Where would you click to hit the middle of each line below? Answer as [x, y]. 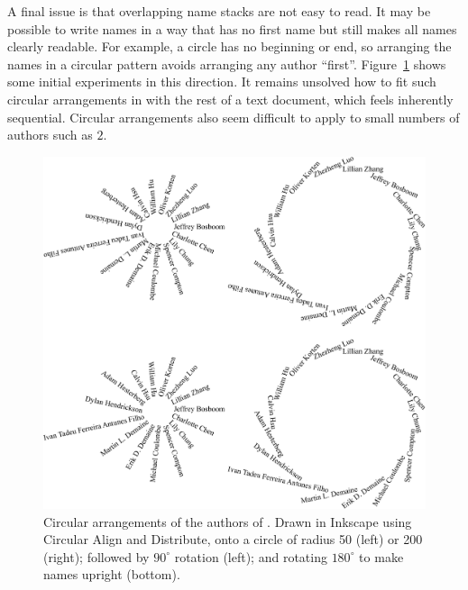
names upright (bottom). [112, 574]
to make [381, 556]
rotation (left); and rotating [251, 556]
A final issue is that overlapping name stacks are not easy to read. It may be [219, 11]
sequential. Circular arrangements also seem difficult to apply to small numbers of [234, 117]
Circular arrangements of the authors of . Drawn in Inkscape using [228, 521]
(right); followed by [96, 556]
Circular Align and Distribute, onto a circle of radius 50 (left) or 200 [233, 539]
